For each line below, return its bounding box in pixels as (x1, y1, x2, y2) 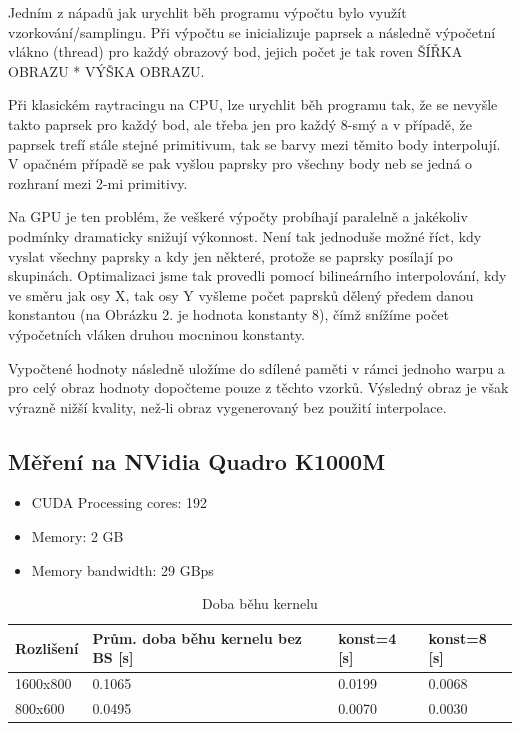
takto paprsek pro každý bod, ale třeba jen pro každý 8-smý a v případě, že (8, 113, 472, 134)
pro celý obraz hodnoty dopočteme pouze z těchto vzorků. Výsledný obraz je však (8, 377, 509, 398)
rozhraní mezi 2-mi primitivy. (8, 172, 188, 193)
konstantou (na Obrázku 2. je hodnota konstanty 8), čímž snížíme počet (8, 304, 449, 325)
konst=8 (428, 627, 487, 648)
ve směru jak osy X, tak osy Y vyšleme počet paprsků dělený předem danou (8, 284, 474, 305)
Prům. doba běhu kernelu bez (92, 627, 302, 648)
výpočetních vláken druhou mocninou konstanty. (8, 323, 305, 344)
